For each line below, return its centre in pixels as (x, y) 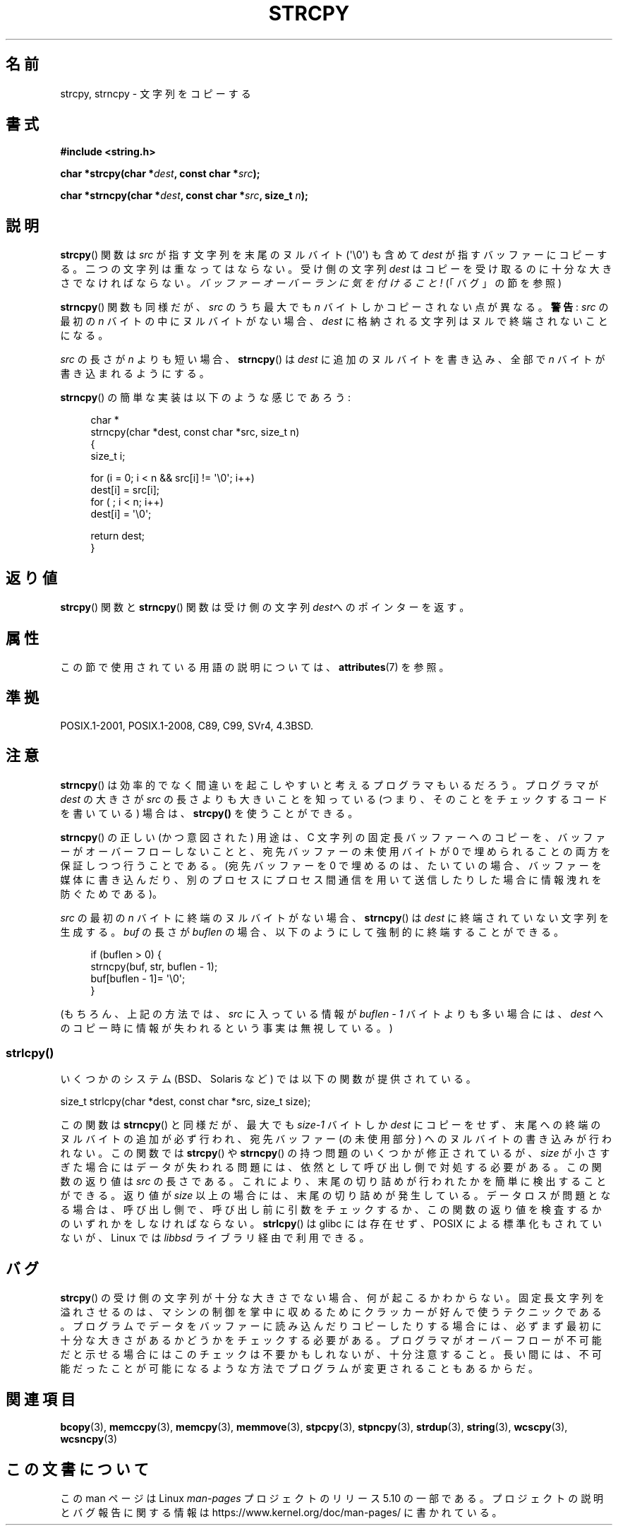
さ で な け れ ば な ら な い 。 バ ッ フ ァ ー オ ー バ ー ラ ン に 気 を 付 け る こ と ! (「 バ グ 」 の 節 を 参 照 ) (311, 283)
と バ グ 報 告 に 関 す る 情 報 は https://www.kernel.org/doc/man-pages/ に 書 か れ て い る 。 (281, 1512)
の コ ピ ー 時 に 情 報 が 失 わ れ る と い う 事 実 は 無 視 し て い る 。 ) (226, 1027)
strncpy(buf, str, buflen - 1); (154, 966)
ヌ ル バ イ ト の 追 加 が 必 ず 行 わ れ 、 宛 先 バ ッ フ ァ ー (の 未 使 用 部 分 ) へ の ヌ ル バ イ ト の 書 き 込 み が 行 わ (336, 1139)
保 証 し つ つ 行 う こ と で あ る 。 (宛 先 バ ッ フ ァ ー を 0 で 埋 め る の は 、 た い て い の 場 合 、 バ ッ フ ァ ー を (331, 865)
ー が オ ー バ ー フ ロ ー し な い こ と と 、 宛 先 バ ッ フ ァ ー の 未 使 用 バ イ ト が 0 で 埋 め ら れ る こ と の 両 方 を (335, 851)
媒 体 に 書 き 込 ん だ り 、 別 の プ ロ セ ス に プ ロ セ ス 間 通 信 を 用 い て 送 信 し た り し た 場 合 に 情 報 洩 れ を (331, 879)
